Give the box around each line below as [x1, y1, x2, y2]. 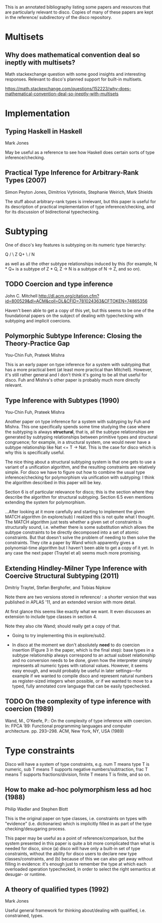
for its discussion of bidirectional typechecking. [5, 209, 100, 215]
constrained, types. [5, 913, 44, 919]
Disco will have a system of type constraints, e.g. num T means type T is [5, 761, 150, 767]
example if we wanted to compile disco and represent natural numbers [12, 673, 153, 679]
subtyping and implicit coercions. [5, 318, 72, 323]
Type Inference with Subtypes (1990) [5, 396, 119, 404]
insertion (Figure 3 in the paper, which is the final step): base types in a [12, 647, 154, 653]
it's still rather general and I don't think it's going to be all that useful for [5, 372, 147, 378]
